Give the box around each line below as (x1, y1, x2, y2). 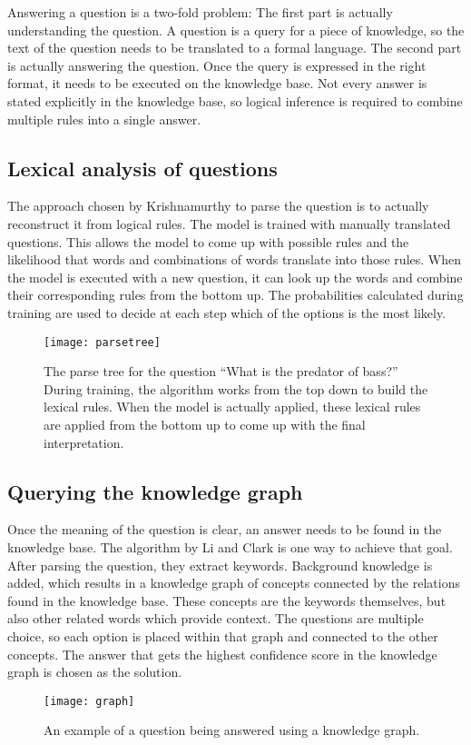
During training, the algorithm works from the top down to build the (44, 379, 428, 398)
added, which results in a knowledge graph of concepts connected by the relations (7, 573, 460, 592)
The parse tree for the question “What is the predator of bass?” (44, 362, 398, 381)
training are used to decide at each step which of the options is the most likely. (7, 303, 446, 322)
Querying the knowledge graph (7, 477, 303, 505)
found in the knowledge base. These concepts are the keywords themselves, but (7, 591, 446, 610)
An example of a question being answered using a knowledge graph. (44, 720, 420, 740)
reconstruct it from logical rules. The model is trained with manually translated (7, 214, 451, 233)
